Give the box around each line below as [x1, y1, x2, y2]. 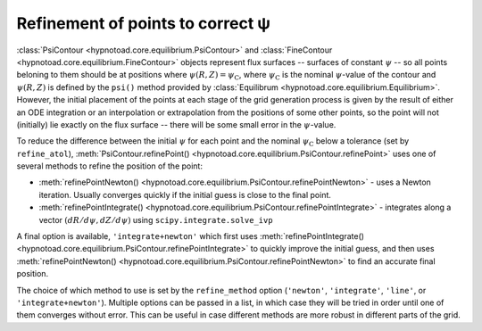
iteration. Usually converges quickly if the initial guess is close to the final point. [38, 189, 332, 200]
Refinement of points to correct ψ [16, 13, 271, 33]
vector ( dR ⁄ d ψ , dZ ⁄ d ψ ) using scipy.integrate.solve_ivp [38, 214, 273, 225]
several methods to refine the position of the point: [16, 161, 203, 171]
